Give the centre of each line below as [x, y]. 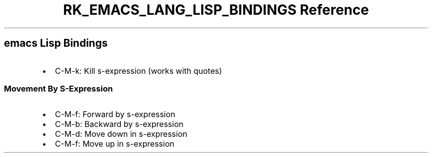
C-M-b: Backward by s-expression [119, 124]
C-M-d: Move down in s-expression [121, 134]
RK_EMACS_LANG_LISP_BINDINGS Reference [216, 10]
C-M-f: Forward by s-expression [115, 114]
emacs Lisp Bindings [56, 43]
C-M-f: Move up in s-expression [115, 144]
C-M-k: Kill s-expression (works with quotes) [139, 71]
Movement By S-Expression [58, 88]
